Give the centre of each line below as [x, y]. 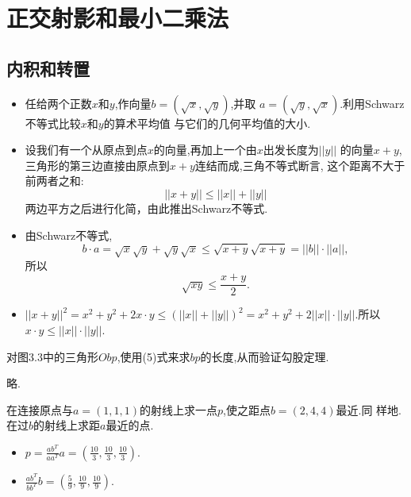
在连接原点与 [40, 409]
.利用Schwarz [372, 103]
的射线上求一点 [179, 409]
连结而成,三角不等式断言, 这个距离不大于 [300, 165]
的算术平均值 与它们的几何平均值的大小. [207, 123]
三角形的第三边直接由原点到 [97, 165]
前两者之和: [54, 181]
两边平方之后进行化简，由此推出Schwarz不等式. [146, 208]
